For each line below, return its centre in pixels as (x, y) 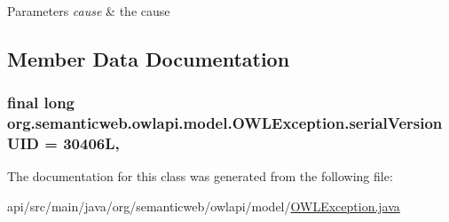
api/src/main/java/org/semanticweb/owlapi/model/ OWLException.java (204, 206)
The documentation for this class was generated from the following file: (200, 176)
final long (41, 103)
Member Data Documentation (149, 58)
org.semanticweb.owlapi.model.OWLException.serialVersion (225, 123)
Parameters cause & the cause (89, 11)
